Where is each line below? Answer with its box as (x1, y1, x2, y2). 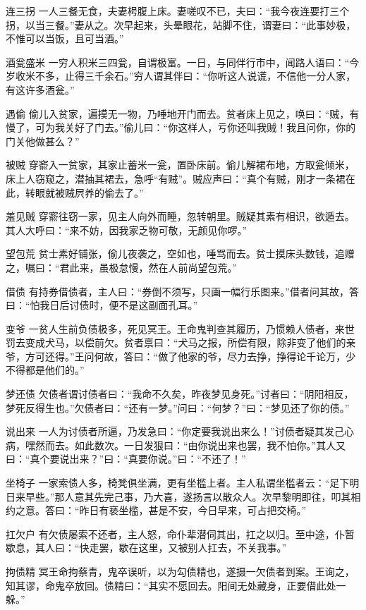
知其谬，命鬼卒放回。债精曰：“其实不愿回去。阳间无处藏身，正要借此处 (6, 578, 336, 592)
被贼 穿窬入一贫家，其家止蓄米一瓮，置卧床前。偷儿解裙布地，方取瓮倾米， (6, 157, 355, 172)
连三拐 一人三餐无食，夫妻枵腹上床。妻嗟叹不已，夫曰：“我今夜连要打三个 (6, 4, 350, 18)
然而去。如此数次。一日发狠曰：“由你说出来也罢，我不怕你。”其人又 (35, 437, 346, 452)
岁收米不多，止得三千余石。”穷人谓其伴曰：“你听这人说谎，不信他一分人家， (6, 68, 356, 83)
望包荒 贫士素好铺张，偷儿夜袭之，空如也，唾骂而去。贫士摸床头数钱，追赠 (6, 246, 355, 261)
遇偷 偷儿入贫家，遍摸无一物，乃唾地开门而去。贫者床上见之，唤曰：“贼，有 (6, 106, 360, 121)
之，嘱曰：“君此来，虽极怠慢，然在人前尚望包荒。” (6, 260, 238, 274)
